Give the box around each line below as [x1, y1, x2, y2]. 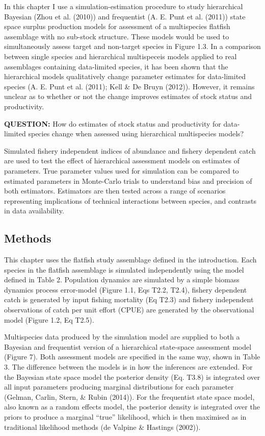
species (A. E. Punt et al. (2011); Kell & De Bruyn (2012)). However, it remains [4, 81, 255, 91]
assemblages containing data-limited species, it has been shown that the [4, 61, 228, 71]
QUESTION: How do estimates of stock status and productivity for [4, 118, 221, 129]
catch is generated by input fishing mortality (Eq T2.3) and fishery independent [4, 294, 254, 305]
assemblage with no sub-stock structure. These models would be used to [4, 31, 229, 41]
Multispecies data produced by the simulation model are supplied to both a [4, 331, 240, 342]
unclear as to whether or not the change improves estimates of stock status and [4, 91, 252, 102]
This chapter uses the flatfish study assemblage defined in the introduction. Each [4, 254, 257, 265]
